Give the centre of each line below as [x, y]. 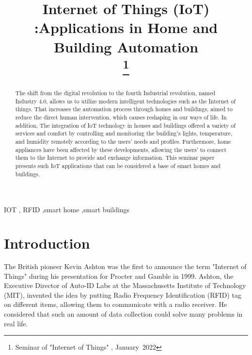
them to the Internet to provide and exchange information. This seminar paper [115, 158]
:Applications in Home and [126, 27]
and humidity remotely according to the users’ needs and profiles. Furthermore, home [123, 141]
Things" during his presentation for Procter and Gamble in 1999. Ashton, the [119, 276]
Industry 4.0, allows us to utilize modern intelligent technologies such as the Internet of [125, 101]
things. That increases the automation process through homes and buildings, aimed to [124, 109]
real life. [16, 323]
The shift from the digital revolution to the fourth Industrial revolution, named [115, 93]
